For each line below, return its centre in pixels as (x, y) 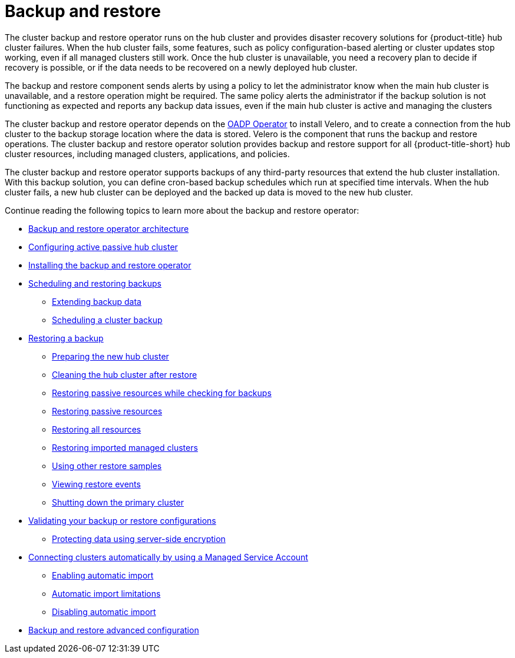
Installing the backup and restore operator (110, 265)
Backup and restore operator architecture (109, 228)
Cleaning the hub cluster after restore (125, 374)
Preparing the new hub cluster (110, 356)
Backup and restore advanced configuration (114, 630)
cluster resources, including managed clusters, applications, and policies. (147, 154)
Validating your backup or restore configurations (122, 520)
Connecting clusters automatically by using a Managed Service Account (168, 557)
